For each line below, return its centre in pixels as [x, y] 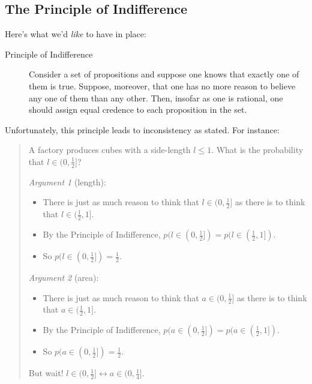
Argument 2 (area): [64, 277]
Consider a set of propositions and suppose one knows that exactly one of [164, 74]
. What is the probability [257, 150]
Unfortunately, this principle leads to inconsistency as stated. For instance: [142, 129]
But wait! [46, 373]
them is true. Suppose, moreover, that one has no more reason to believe [162, 85]
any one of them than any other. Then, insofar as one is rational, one [156, 97]
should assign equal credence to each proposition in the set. [138, 109]
